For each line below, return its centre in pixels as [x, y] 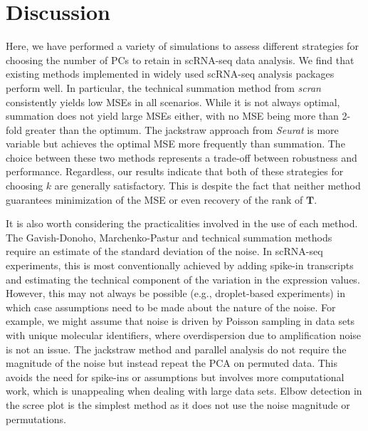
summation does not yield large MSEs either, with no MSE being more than [172, 116]
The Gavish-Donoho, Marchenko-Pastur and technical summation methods [169, 237]
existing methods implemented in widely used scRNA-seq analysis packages [170, 74]
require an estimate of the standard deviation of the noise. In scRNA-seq [164, 251]
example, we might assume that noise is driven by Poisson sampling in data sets [180, 321]
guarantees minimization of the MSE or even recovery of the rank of [154, 199]
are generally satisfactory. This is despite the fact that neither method [207, 186]
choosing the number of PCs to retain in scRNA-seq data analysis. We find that [180, 59]
